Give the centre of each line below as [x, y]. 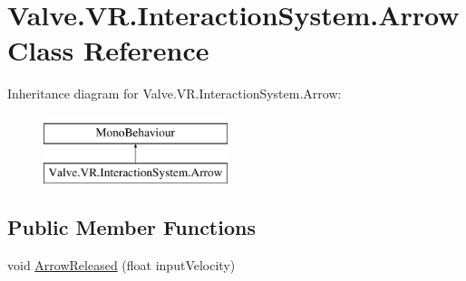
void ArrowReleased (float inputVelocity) [121, 265]
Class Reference [108, 50]
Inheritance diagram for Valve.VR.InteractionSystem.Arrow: [175, 94]
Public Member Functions [131, 227]
